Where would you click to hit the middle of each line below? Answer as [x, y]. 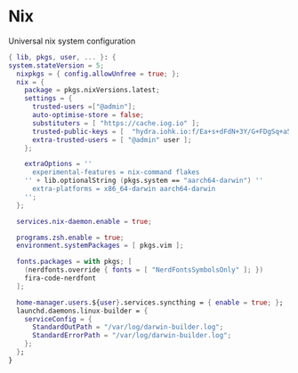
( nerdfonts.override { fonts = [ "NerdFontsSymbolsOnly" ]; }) [144, 270]
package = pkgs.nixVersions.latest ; [93, 91]
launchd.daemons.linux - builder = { [82, 311]
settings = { [48, 99]
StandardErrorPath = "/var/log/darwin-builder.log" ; [132, 336]
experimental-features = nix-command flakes [116, 172]
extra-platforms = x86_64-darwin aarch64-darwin [124, 189]
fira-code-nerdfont [60, 278]
